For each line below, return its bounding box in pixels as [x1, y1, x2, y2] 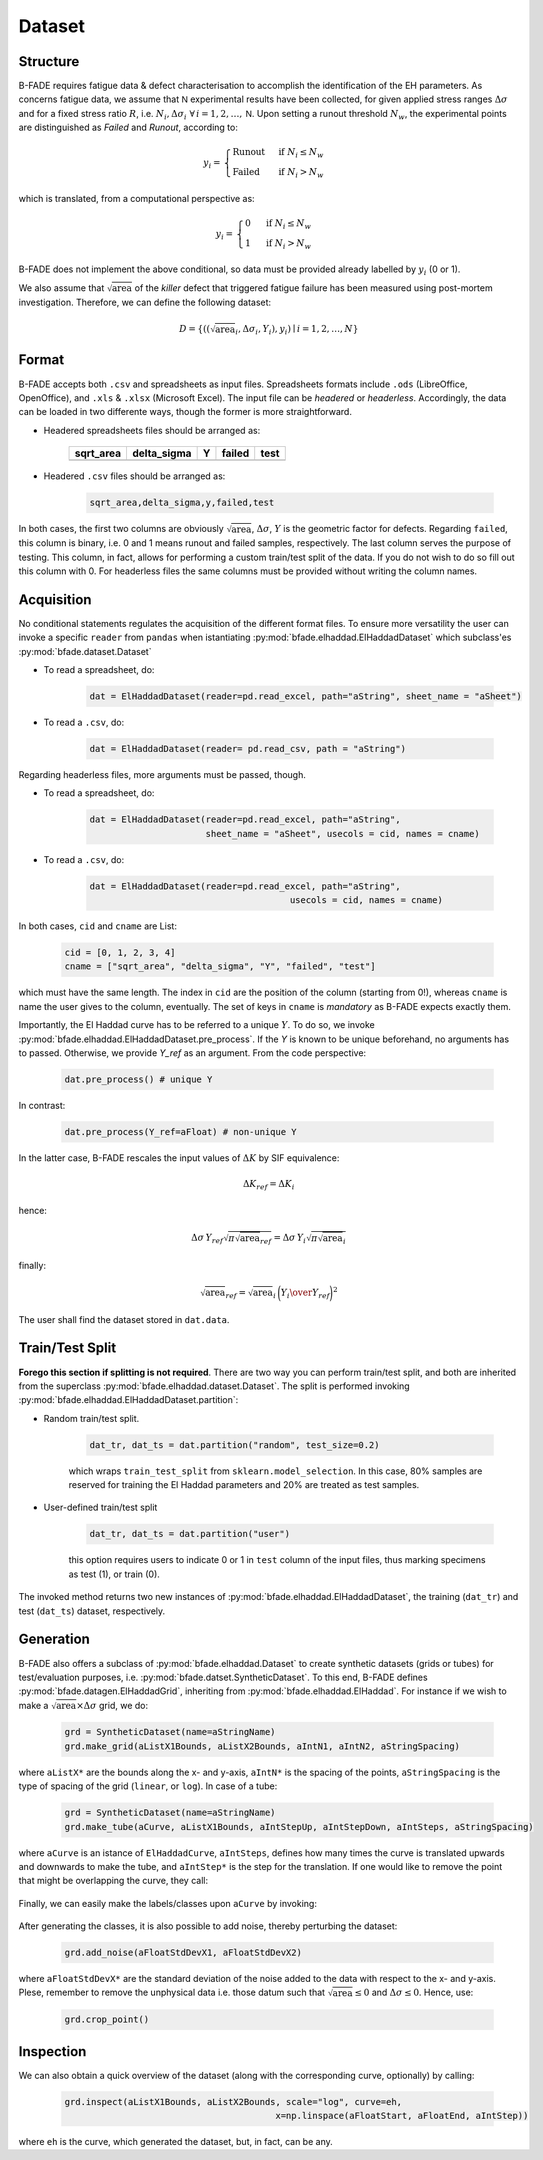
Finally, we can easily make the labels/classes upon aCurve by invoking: [18, 1897, 317, 1909]
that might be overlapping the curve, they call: [18, 1875, 209, 1887]
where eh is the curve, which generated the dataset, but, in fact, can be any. [18, 2135, 334, 2147]
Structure [18, 53, 80, 70]
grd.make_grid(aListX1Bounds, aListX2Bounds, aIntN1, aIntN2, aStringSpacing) [64, 1740, 460, 1752]
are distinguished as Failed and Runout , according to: [18, 121, 239, 134]
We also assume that [18, 281, 105, 294]
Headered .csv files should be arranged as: [43, 470, 226, 482]
